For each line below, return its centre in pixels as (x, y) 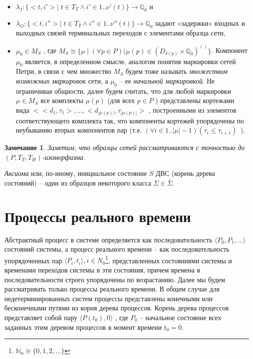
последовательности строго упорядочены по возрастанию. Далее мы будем (115, 279)
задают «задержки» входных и (200, 23)
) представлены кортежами (195, 100)
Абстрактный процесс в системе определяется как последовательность (109, 239)
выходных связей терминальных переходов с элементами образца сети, (121, 32)
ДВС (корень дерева (185, 173)
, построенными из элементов (193, 110)
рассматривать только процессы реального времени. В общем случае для (112, 289)
